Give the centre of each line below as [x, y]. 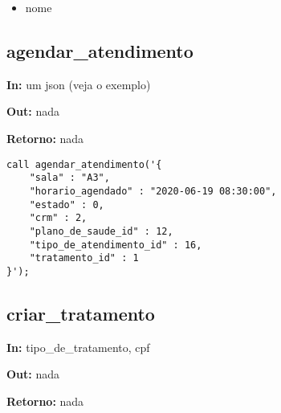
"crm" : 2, [58, 218]
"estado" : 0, [67, 204]
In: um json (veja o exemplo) [79, 84]
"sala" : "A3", [69, 178]
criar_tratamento [81, 313]
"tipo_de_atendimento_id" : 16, [116, 245]
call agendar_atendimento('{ [84, 164]
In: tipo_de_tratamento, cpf [78, 347]
